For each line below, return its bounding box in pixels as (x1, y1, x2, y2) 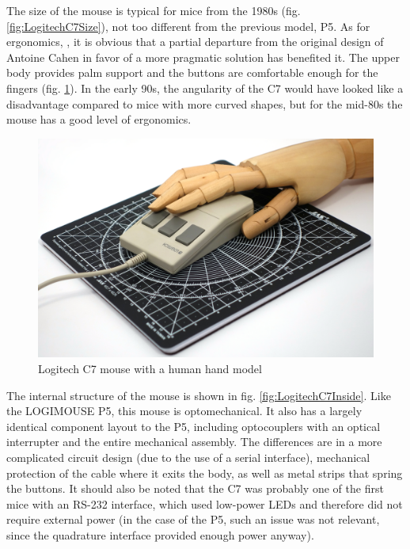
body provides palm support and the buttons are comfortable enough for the (6, 64, 378, 81)
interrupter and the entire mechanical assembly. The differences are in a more (6, 433, 382, 450)
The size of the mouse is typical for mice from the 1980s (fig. (6, 2, 301, 18)
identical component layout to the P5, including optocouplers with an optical (6, 417, 381, 434)
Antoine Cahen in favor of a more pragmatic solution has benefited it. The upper (6, 48, 400, 65)
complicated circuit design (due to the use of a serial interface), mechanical (6, 448, 370, 465)
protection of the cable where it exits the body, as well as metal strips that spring (6, 464, 403, 481)
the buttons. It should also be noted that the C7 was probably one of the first (6, 480, 384, 497)
